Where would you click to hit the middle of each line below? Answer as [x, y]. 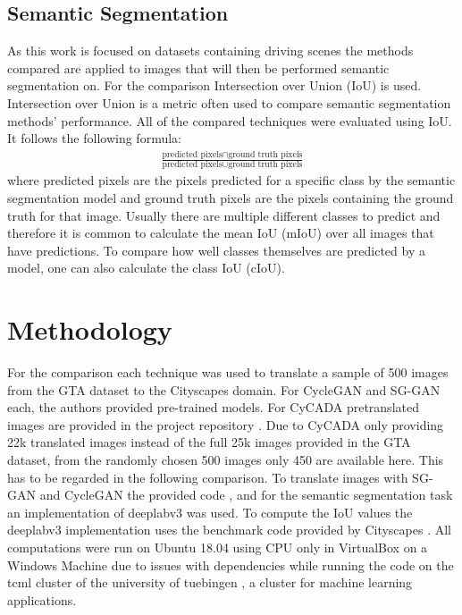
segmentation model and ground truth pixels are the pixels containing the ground [231, 198]
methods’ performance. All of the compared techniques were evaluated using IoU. [230, 120]
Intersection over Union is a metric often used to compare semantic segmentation [229, 102]
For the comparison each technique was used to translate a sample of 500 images [228, 372]
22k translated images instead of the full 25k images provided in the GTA [209, 442]
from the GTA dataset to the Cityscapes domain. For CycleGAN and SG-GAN [224, 389]
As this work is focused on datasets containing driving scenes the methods [210, 51]
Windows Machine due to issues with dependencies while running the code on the [231, 564]
